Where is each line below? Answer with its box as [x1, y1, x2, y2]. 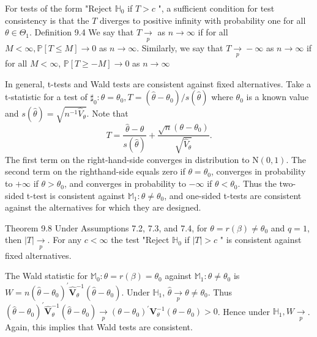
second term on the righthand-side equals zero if [5, 165, 185, 178]
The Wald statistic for [5, 269, 88, 282]
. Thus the [237, 177, 277, 190]
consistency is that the [5, 13, 89, 26]
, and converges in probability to [64, 177, 186, 190]
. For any [47, 233, 82, 246]
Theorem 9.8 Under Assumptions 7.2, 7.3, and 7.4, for [5, 221, 207, 234]
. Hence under [217, 305, 270, 317]
